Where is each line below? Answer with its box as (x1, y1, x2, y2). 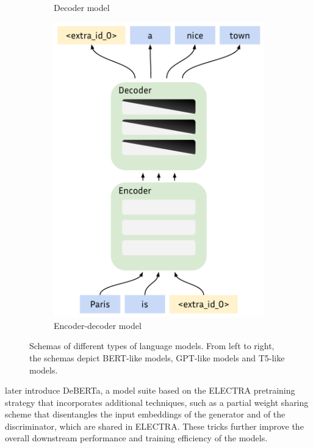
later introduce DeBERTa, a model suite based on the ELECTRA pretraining (5, 384, 295, 397)
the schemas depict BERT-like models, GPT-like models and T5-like (29, 351, 285, 364)
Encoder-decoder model (54, 319, 142, 331)
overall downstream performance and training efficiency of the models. (5, 432, 268, 444)
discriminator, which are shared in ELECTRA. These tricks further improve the (5, 419, 304, 432)
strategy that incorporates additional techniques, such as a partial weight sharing (5, 396, 309, 408)
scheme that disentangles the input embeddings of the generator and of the (5, 408, 286, 421)
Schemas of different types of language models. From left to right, (29, 339, 275, 352)
